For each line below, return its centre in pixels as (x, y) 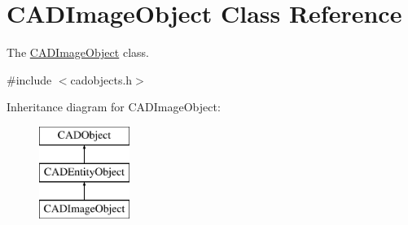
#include (29, 79)
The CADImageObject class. (78, 52)
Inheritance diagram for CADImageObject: (114, 107)
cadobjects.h (101, 79)
